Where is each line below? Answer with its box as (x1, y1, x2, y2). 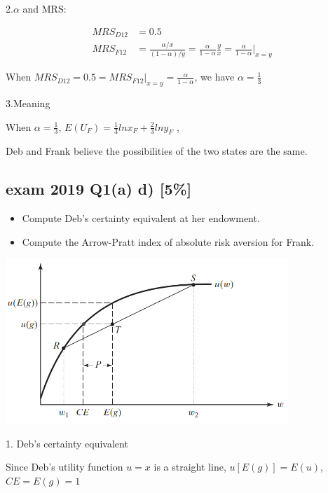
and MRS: (22, 1, 67, 15)
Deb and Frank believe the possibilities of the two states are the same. (6, 144, 308, 158)
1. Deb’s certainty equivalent (6, 436, 128, 450)
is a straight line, (153, 459, 226, 474)
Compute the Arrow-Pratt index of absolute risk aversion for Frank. (22, 234, 315, 249)
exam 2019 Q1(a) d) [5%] (6, 178, 192, 200)
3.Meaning (6, 96, 50, 111)
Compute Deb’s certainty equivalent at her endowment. (22, 211, 260, 225)
